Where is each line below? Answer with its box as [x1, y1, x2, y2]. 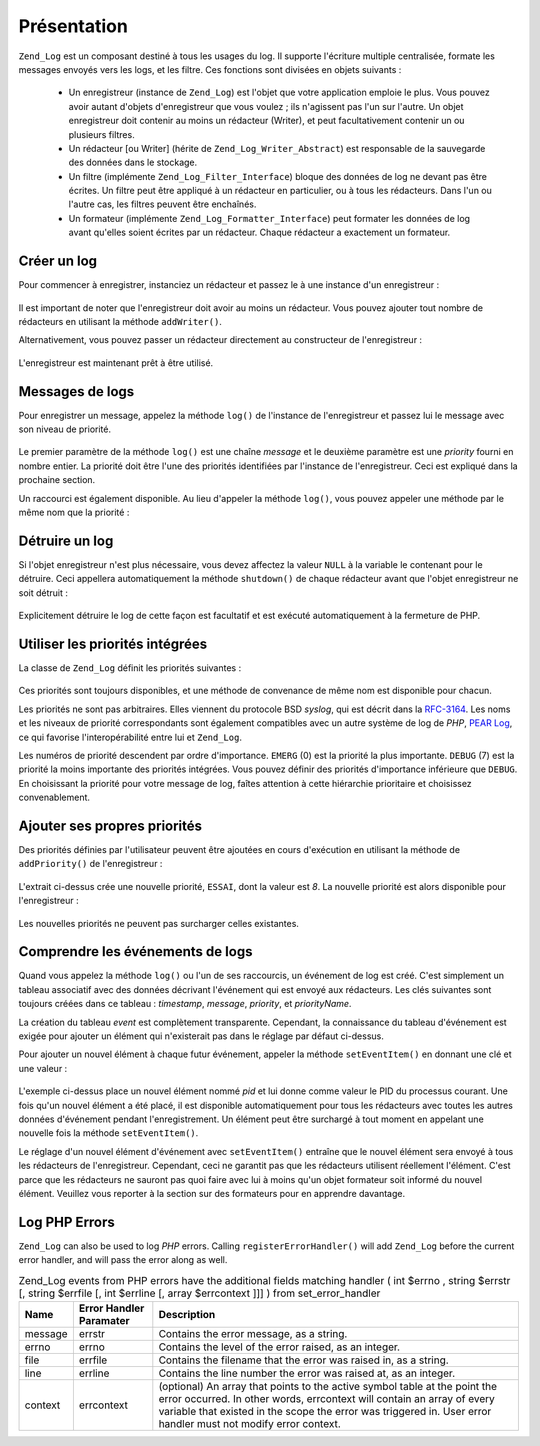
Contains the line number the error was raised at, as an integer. [158, 1366, 455, 1380]
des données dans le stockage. [68, 156, 198, 169]
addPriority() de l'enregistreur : [18, 858, 163, 870]
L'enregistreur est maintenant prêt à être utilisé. [18, 356, 214, 369]
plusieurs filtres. [68, 128, 135, 140]
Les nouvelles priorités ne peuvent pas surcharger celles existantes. [18, 917, 300, 929]
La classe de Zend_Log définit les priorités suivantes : [18, 661, 242, 674]
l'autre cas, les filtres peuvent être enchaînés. [68, 198, 257, 210]
